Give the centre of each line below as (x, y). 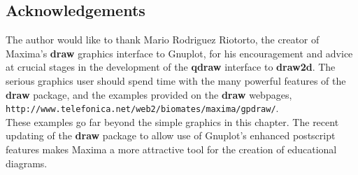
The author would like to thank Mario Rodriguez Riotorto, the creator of (163, 40)
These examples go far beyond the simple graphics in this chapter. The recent (172, 121)
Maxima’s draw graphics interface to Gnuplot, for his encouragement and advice (179, 53)
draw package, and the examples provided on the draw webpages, (149, 94)
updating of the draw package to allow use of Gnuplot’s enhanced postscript (171, 135)
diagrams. (27, 163)
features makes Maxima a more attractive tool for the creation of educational (171, 149)
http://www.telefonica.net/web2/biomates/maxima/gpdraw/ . (142, 108)
